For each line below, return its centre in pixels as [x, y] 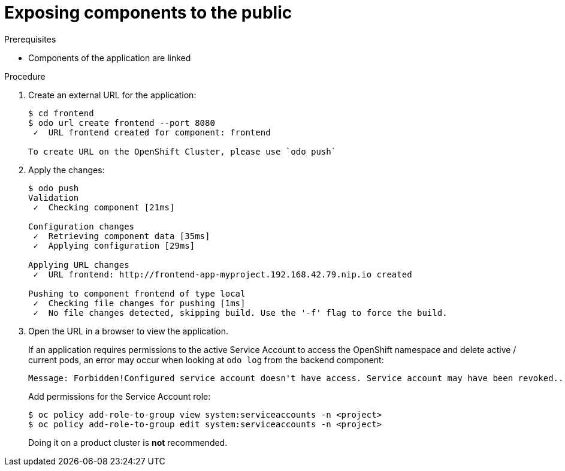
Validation [54, 197]
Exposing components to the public [148, 13]
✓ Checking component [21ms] [104, 207]
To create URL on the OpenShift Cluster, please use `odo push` [182, 151]
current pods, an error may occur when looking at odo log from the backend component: [206, 360]
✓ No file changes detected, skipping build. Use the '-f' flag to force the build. [240, 313]
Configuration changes [81, 226]
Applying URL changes [79, 265]
